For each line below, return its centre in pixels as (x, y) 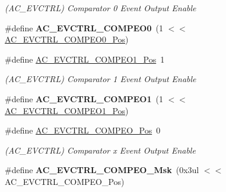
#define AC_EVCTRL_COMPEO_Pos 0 (83, 130)
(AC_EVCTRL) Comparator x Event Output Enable (100, 150)
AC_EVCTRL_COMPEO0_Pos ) (67, 39)
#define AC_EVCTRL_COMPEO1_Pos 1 (85, 59)
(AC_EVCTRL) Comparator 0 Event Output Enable (101, 8)
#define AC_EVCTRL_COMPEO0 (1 (84, 27)
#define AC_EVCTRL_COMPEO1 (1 (84, 98)
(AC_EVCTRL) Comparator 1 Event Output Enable (101, 79)
